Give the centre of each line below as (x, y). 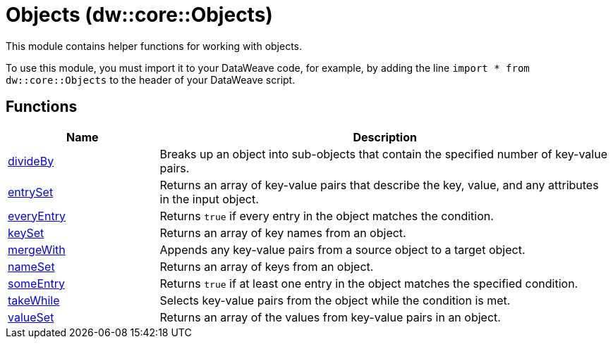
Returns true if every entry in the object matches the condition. (327, 216)
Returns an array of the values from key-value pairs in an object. (330, 317)
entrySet (31, 192)
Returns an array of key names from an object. (283, 232)
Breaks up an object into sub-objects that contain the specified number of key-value (383, 154)
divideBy (31, 161)
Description (385, 137)
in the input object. (209, 199)
